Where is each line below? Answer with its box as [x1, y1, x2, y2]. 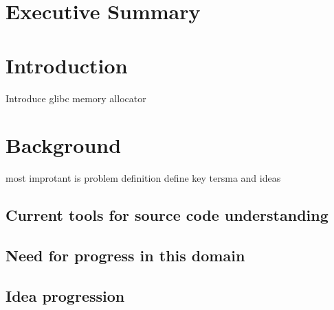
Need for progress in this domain [5, 244, 245, 265]
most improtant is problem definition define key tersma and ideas [5, 171, 281, 185]
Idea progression [5, 285, 125, 306]
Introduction [5, 51, 128, 79]
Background [5, 131, 122, 159]
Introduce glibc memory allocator [5, 91, 146, 105]
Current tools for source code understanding [5, 204, 329, 226]
